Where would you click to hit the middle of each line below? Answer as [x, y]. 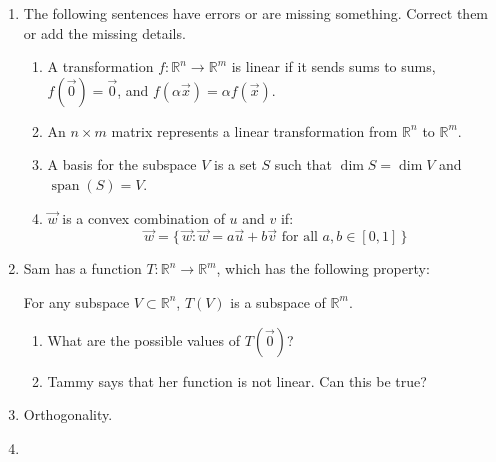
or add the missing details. [104, 32]
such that [303, 164]
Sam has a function [82, 268]
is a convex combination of [143, 217]
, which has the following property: [323, 268]
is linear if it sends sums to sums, [333, 66]
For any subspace [76, 301]
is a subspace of [278, 301]
